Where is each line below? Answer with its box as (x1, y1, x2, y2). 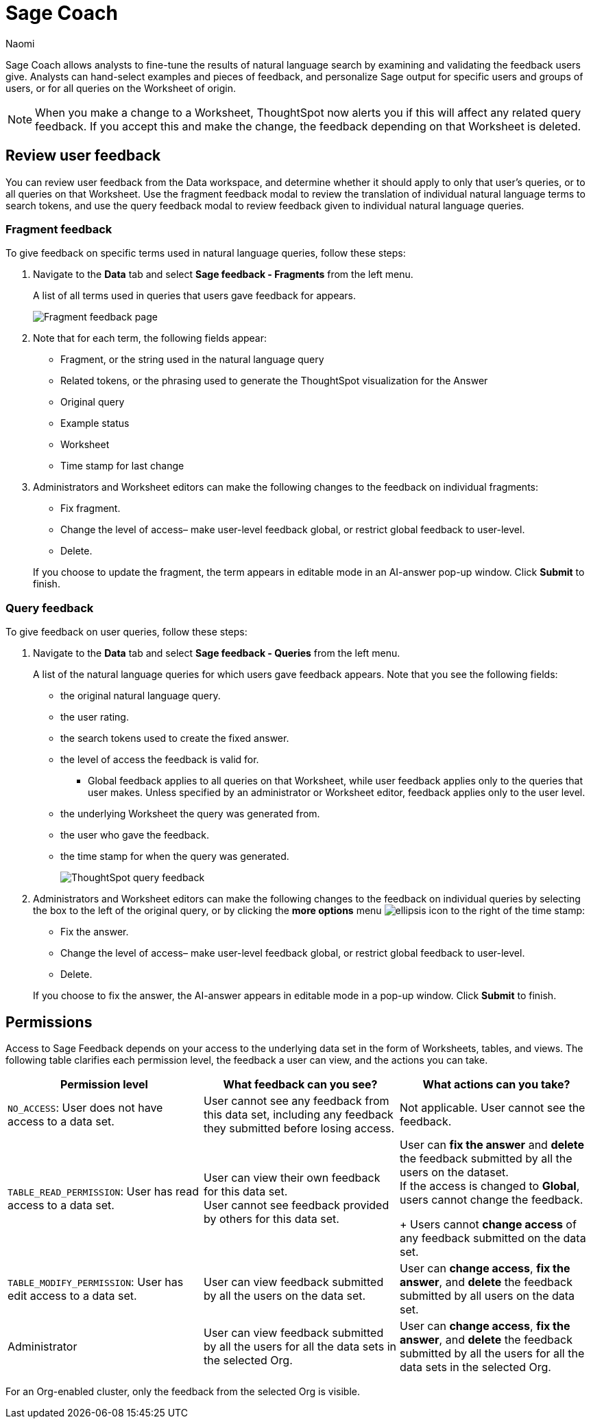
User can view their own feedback (203, 1170, 381, 1184)
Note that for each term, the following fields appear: (33, 332, 267, 345)
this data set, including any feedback (203, 1107, 394, 1121)
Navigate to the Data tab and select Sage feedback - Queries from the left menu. (33, 647, 400, 660)
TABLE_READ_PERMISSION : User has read (8, 1184, 200, 1198)
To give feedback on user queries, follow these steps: (5, 626, 248, 638)
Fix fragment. (60, 502, 121, 515)
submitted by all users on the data (399, 1288, 575, 1303)
